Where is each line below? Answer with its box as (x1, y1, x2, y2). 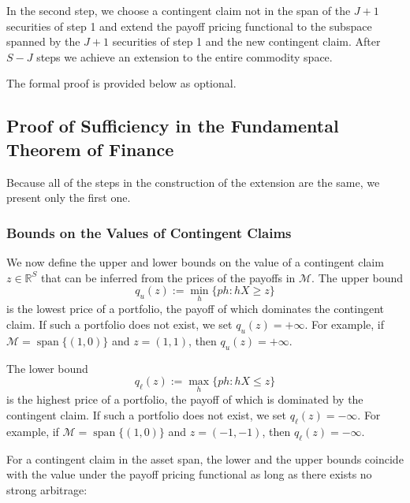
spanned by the (6, 33, 80, 50)
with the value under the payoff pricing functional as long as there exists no (6, 466, 372, 483)
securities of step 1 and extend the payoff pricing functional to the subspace (6, 17, 372, 34)
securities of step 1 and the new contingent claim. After (112, 33, 381, 50)
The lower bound (6, 360, 88, 376)
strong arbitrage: (6, 481, 88, 497)
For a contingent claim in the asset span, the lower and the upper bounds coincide (6, 450, 404, 467)
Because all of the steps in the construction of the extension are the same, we (6, 173, 380, 190)
